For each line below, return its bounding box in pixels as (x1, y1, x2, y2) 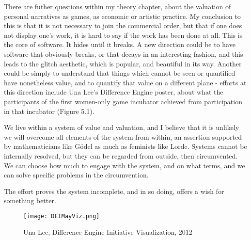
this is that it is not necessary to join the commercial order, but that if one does (4, 20, 242, 31)
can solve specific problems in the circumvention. (4, 170, 149, 180)
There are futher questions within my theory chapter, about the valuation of (4, 1, 231, 11)
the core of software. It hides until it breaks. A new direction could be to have (4, 39, 235, 49)
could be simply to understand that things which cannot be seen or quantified (4, 68, 235, 78)
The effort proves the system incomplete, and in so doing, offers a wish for (4, 186, 224, 196)
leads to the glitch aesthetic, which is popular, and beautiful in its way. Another (4, 58, 242, 68)
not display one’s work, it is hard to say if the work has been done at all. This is (4, 30, 243, 40)
